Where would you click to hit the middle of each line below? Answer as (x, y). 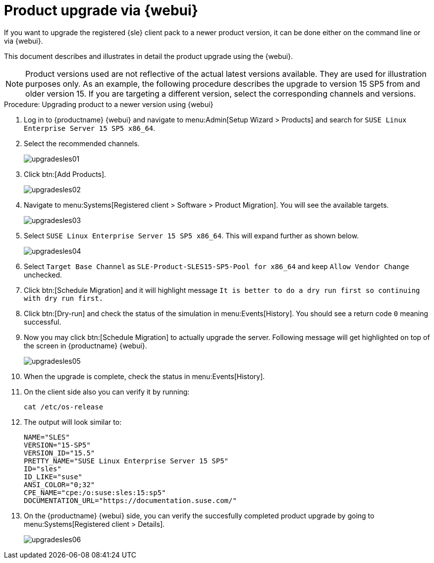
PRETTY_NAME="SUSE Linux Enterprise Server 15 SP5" (126, 461)
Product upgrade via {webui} (101, 10)
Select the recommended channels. (82, 143)
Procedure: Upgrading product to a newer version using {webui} (109, 104)
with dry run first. (64, 298)
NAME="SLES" (47, 437)
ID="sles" (43, 469)
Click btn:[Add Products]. (65, 174)
